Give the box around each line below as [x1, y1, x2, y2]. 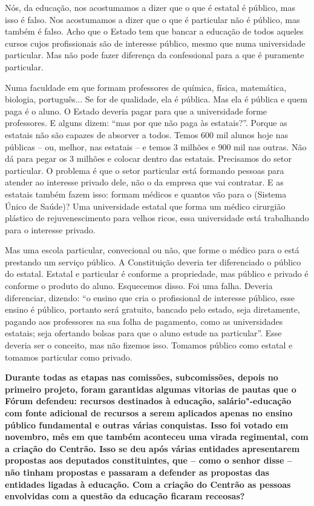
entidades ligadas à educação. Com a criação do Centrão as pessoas [5, 478, 291, 490]
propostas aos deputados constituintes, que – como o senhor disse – [5, 454, 292, 467]
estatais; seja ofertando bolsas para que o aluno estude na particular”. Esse [5, 327, 282, 339]
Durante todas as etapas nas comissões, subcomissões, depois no [5, 371, 278, 384]
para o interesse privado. [5, 223, 96, 236]
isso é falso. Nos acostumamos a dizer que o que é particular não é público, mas [5, 13, 300, 25]
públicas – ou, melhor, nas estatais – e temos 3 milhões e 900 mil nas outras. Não [5, 140, 307, 153]
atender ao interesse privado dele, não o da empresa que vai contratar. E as [5, 176, 284, 188]
